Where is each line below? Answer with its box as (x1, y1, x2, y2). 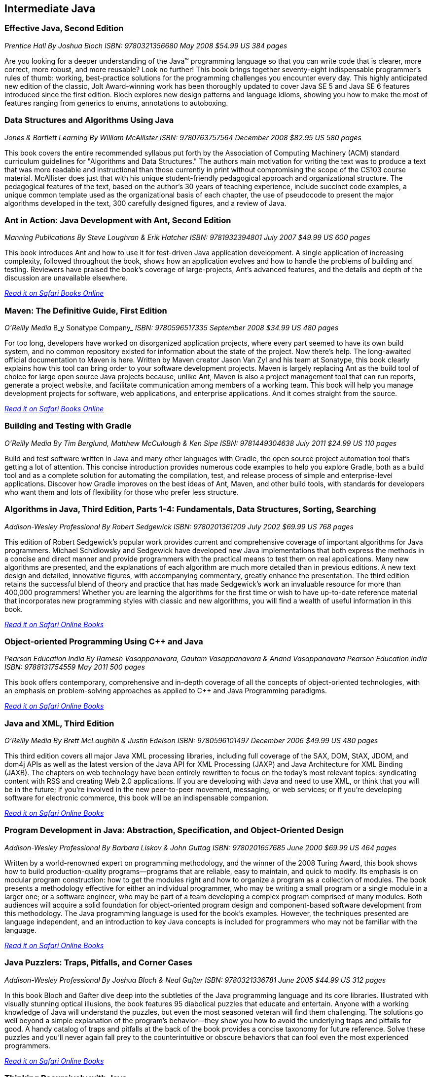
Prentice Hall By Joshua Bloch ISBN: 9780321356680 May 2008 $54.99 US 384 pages (4, 41, 288, 50)
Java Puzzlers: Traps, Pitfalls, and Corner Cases (4, 957, 192, 968)
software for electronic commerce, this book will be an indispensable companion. (4, 794, 269, 802)
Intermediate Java (4, 2, 96, 15)
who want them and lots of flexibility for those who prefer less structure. (4, 487, 239, 496)
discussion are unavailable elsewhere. (4, 274, 128, 282)
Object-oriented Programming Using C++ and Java (4, 636, 203, 646)
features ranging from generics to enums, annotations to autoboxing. (4, 98, 228, 107)
